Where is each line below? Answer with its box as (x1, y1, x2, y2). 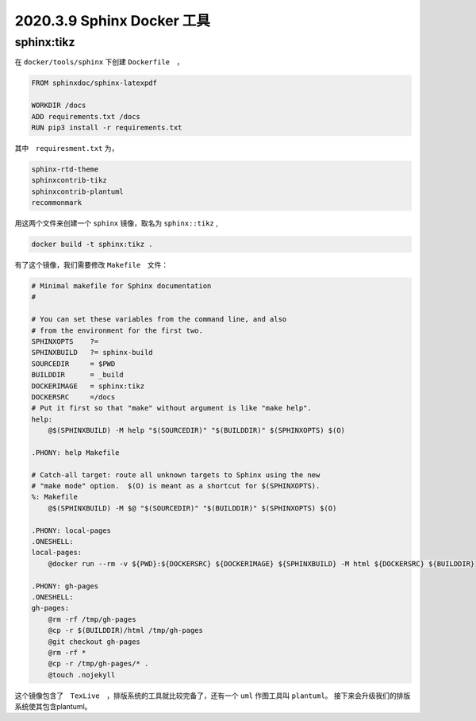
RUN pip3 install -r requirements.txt (31, 123, 182, 132)
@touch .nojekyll (48, 670, 116, 679)
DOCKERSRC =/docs (31, 392, 116, 401)
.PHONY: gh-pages (31, 581, 99, 591)
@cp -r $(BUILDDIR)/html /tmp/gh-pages (48, 626, 204, 635)
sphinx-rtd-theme (31, 164, 99, 174)
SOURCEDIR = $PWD (31, 359, 116, 368)
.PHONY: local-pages (31, 526, 111, 535)
